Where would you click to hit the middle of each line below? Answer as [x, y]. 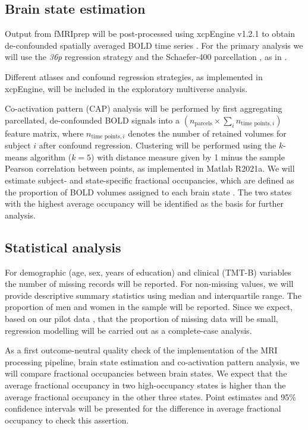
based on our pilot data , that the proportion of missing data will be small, [142, 318]
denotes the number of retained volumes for [207, 133]
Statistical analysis [63, 247]
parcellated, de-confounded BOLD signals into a [92, 120]
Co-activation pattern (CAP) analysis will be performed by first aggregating [144, 108]
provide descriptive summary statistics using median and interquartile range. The [153, 295]
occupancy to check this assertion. [67, 420]
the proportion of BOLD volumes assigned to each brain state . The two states [148, 192]
